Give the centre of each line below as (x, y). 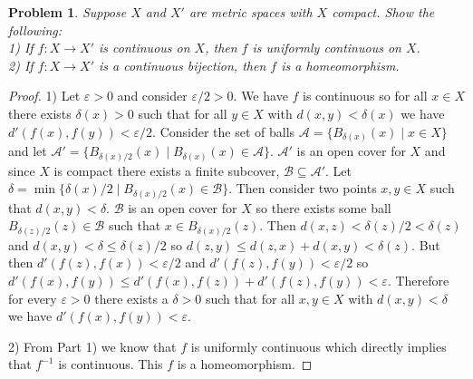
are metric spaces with (251, 12)
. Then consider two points (303, 188)
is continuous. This (111, 364)
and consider (152, 96)
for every (33, 298)
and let (28, 151)
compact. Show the (383, 12)
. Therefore (418, 280)
